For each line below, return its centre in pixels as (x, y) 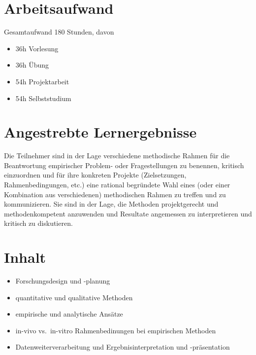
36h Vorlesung (37, 48)
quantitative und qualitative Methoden (74, 297)
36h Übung (32, 65)
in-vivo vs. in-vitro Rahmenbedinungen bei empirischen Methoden (116, 330)
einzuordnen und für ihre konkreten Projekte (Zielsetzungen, (95, 175)
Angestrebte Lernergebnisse (100, 132)
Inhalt (25, 257)
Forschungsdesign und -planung (63, 281)
